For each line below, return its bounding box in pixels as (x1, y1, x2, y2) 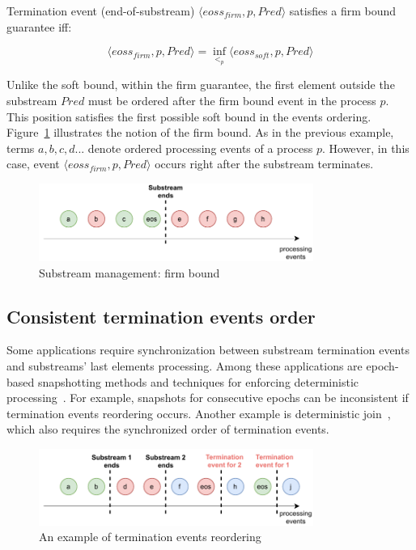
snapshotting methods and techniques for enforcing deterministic (37, 373, 359, 390)
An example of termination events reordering (39, 528, 261, 545)
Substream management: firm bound (39, 264, 220, 281)
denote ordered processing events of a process (87, 139, 313, 156)
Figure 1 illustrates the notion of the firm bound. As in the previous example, (6, 124, 394, 141)
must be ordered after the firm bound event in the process (87, 91, 376, 108)
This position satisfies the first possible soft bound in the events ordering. (6, 108, 371, 125)
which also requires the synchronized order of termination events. (6, 421, 329, 438)
